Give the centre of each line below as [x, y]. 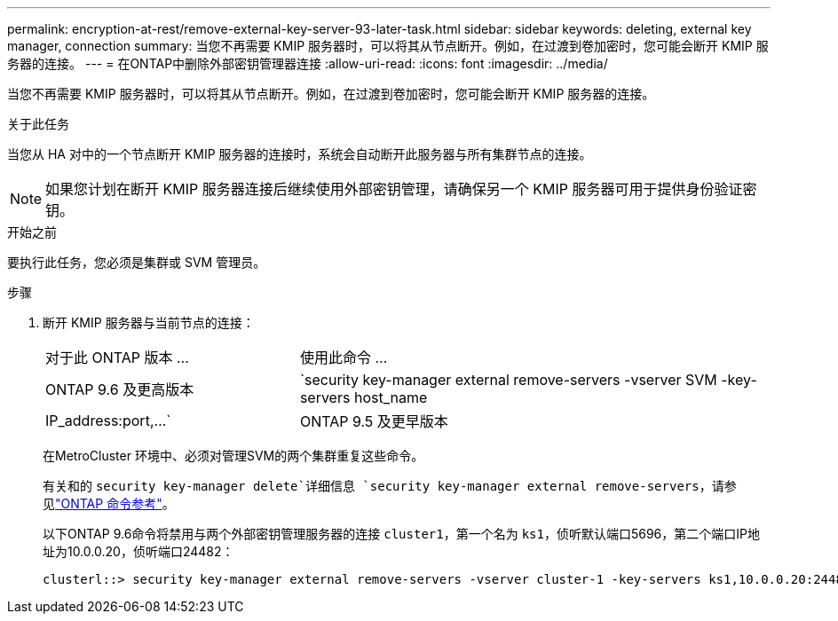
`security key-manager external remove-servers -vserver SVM [508, 380]
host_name [391, 397]
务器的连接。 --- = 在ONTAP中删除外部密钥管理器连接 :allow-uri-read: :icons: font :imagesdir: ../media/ [308, 63]
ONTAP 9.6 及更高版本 [120, 389]
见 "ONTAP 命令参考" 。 [109, 503]
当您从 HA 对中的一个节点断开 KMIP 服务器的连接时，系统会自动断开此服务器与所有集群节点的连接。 [300, 154]
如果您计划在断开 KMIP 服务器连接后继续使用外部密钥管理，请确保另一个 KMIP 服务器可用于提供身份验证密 [401, 189]
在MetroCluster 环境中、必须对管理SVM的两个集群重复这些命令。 [233, 456]
